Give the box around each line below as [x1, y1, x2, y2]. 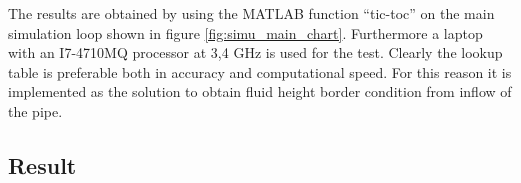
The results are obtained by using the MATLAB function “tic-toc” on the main [8, 3, 495, 23]
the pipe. [8, 100, 63, 121]
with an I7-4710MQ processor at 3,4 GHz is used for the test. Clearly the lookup [8, 42, 503, 63]
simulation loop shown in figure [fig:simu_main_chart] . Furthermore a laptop [8, 22, 483, 43]
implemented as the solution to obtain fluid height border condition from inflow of [8, 81, 512, 102]
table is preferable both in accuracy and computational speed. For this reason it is [8, 61, 512, 82]
